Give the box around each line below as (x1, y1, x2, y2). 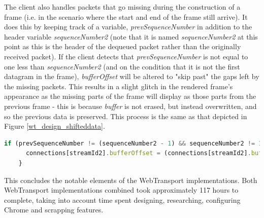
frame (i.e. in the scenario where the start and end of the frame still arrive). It (4, 11, 248, 22)
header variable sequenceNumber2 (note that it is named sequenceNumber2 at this (4, 31, 258, 42)
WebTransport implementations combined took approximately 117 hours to (4, 185, 239, 195)
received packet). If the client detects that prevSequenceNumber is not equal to (4, 51, 248, 61)
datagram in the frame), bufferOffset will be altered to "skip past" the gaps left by (4, 71, 259, 82)
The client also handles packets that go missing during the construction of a (4, 2, 241, 12)
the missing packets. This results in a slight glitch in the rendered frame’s (4, 81, 233, 91)
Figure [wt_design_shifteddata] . (4, 121, 105, 131)
